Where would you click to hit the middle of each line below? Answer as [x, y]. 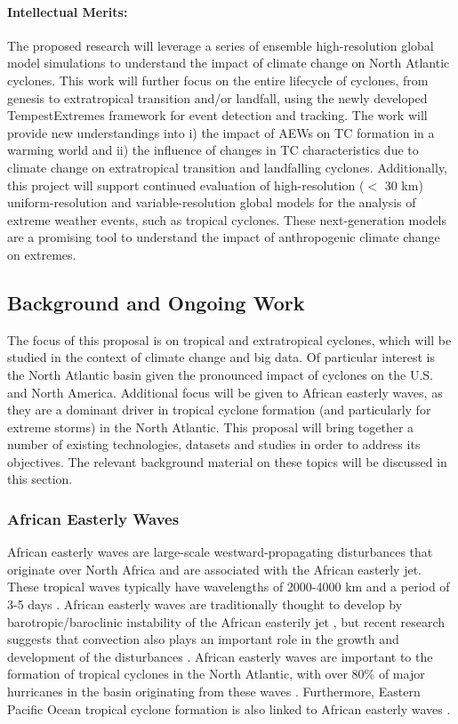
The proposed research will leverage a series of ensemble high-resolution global [221, 45]
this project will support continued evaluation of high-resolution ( [186, 185]
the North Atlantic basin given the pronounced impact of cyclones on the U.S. [220, 374]
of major [402, 674]
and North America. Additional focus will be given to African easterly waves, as [225, 392]
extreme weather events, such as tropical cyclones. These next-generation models [227, 219]
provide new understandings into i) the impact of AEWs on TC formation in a [221, 132]
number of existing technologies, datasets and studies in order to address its [214, 444]
